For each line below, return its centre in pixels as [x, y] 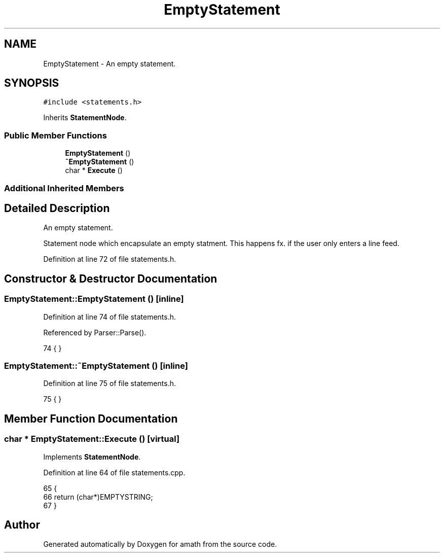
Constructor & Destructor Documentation [111, 278]
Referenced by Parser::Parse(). [95, 332]
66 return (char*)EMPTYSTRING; [98, 497]
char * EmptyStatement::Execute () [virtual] [92, 439]
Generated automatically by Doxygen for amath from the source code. [160, 544]
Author [22, 525]
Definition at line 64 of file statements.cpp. [114, 472]
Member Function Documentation [91, 419]
